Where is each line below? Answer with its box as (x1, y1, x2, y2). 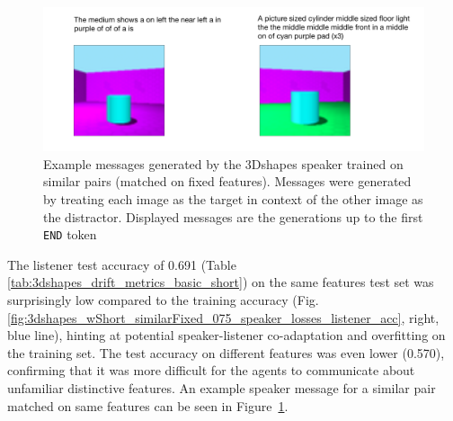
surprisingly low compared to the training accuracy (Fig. (7, 291, 319, 309)
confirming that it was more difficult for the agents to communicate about (7, 361, 415, 380)
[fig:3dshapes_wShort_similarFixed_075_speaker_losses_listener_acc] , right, (7, 308, 440, 327)
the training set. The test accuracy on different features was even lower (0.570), (7, 343, 445, 362)
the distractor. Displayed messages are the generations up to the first (43, 207, 423, 226)
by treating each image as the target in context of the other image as (43, 190, 423, 209)
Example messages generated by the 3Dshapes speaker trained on (43, 154, 404, 173)
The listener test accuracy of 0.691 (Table (7, 255, 236, 273)
